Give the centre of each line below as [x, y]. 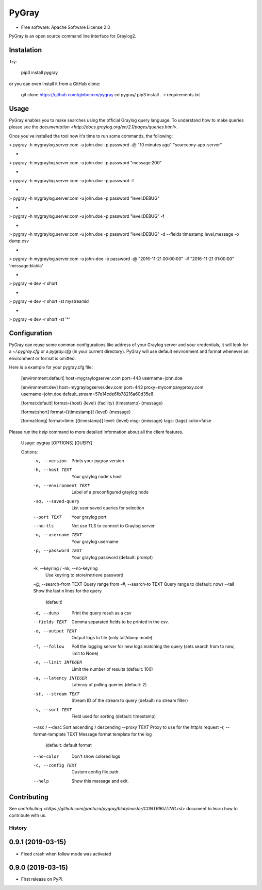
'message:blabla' [26, 265]
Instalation [25, 50]
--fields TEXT [50, 622]
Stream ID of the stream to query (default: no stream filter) [130, 700]
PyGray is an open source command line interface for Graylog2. [73, 36]
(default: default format [69, 745]
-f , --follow [49, 647]
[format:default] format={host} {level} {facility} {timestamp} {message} [92, 403]
